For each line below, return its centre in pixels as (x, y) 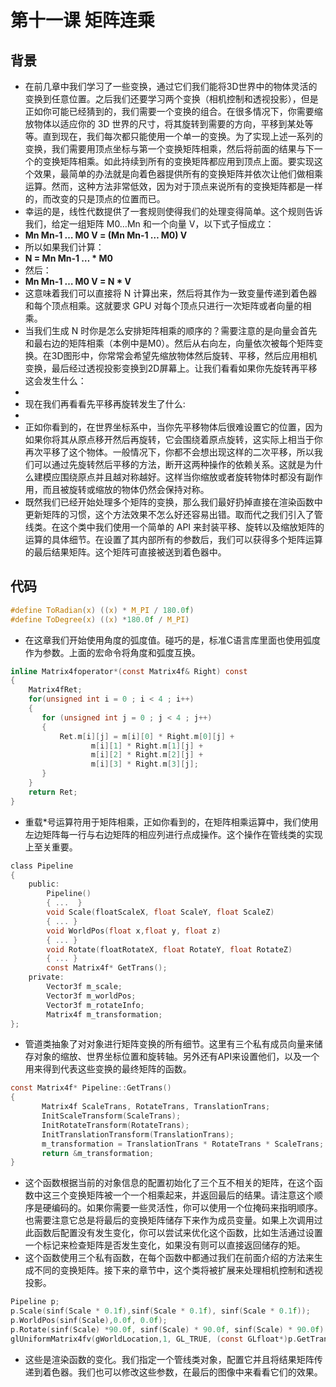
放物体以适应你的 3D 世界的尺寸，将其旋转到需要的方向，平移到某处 (164, 124)
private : (46, 977)
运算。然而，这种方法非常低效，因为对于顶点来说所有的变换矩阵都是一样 (173, 186)
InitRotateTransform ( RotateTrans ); (115, 1125)
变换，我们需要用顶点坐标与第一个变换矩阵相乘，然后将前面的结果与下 (169, 149)
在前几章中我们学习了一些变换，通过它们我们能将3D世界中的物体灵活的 (171, 86)
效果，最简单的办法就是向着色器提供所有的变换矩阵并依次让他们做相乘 (178, 174)
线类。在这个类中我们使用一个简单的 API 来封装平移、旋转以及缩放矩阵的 (174, 527)
